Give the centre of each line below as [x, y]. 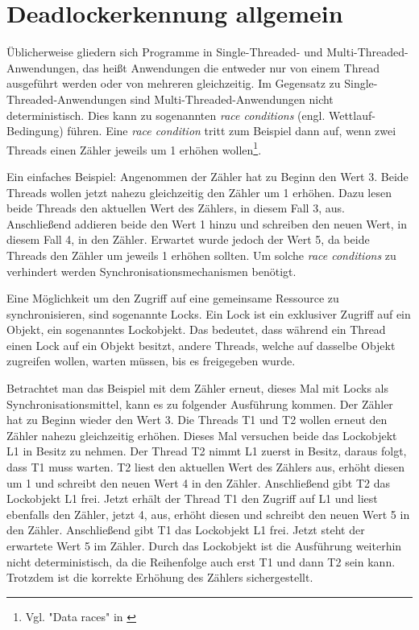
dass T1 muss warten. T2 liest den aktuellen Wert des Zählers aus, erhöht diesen [205, 467]
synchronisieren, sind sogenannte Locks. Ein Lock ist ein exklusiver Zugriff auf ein [209, 313]
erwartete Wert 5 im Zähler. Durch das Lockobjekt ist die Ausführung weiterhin [204, 546]
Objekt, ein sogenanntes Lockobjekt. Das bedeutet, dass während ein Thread [196, 329]
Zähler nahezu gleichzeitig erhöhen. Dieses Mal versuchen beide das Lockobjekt [202, 435]
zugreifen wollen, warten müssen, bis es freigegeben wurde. [151, 361]
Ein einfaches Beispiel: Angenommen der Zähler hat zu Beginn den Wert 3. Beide [207, 176]
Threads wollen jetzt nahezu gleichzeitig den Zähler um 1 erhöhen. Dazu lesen [199, 192]
